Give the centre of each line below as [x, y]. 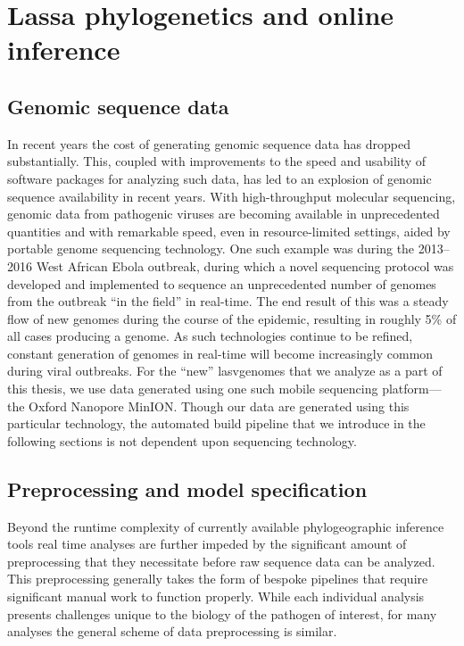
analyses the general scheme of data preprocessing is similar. [172, 631]
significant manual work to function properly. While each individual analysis [216, 596]
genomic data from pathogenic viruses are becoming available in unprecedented [224, 214]
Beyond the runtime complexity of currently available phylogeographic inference [226, 526]
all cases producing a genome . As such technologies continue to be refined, [210, 336]
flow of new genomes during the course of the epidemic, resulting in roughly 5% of [232, 318]
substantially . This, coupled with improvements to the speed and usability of [217, 161]
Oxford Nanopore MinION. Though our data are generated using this [219, 406]
